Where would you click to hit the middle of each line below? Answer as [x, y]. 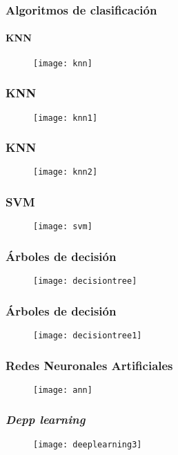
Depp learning [46, 419]
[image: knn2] [66, 172]
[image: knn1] [66, 118]
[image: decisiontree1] [88, 336]
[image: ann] [63, 390]
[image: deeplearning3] [88, 444]
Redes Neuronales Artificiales [89, 365]
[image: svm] [63, 227]
